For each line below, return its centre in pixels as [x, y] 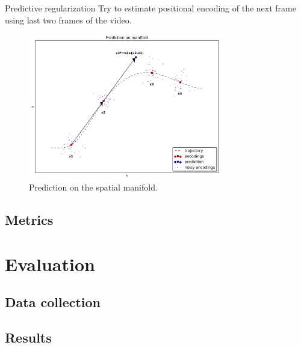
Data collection [53, 302]
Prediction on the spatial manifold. [93, 187]
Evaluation [50, 264]
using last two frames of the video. [68, 20]
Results [28, 337]
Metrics [29, 220]
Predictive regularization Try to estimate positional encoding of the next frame [150, 8]
